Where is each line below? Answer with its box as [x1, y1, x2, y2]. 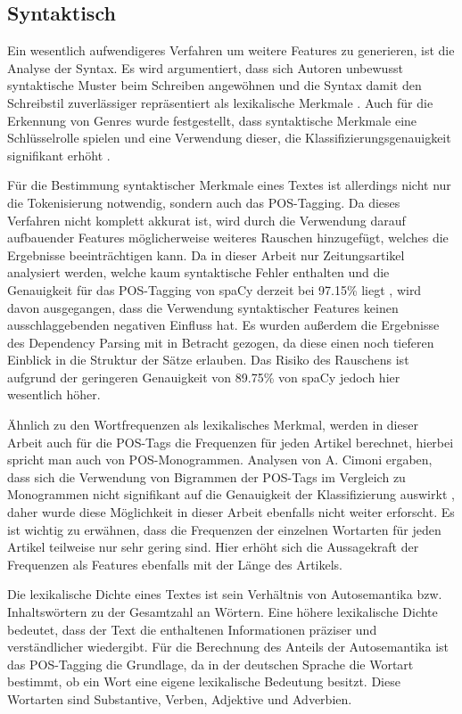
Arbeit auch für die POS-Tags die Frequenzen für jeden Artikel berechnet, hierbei [7, 432, 454, 451]
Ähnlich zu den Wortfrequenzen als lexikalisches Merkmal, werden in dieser [7, 415, 418, 434]
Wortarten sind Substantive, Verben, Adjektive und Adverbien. [7, 689, 352, 708]
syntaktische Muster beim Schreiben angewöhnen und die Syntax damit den [7, 76, 422, 94]
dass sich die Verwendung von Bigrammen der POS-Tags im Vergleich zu [7, 467, 406, 486]
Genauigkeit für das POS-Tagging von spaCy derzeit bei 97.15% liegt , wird [7, 280, 422, 299]
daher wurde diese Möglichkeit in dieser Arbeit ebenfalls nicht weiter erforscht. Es [7, 503, 455, 521]
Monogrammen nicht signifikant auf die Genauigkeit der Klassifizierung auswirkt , [7, 485, 455, 504]
